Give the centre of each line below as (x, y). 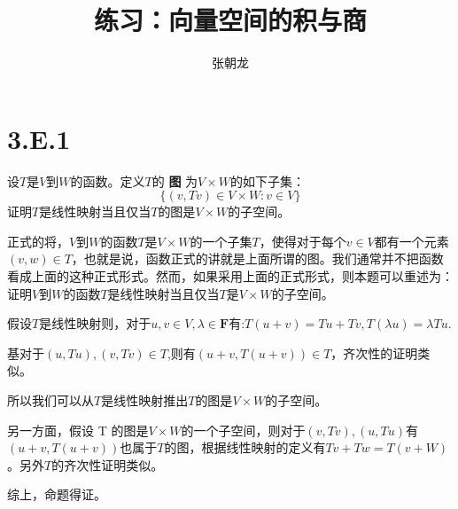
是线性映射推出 (145, 400)
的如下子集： (268, 180)
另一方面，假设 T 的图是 (78, 430)
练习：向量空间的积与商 (230, 20)
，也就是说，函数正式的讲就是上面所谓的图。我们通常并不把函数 (257, 258)
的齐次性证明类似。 (108, 464)
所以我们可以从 (50, 400)
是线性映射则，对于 (95, 323)
